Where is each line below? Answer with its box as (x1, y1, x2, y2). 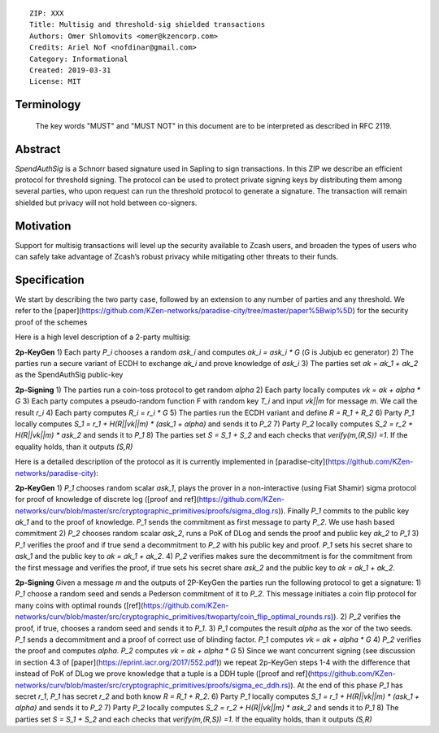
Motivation (15, 219, 72, 233)
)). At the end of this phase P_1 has (287, 680, 404, 690)
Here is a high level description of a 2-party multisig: (15, 332, 191, 342)
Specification (15, 273, 85, 286)
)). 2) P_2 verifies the (330, 612, 402, 622)
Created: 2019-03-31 (29, 65, 111, 75)
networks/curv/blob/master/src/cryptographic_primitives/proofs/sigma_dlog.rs (15, 505, 279, 516)
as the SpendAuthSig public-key (15, 370, 124, 380)
